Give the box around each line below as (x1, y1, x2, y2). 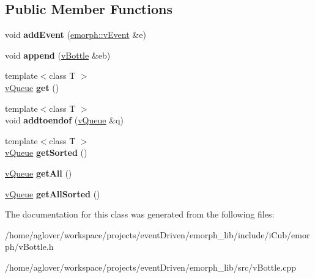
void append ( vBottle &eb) (5, 48, 111, 61)
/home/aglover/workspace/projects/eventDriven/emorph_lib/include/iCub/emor (5, 228, 310, 241)
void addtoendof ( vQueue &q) (5, 114, 124, 126)
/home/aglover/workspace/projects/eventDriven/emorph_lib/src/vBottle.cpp (5, 260, 297, 273)
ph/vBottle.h (5, 240, 54, 253)
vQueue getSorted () (5, 146, 87, 159)
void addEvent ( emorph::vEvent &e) (5, 28, 146, 41)
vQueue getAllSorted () (5, 187, 100, 200)
